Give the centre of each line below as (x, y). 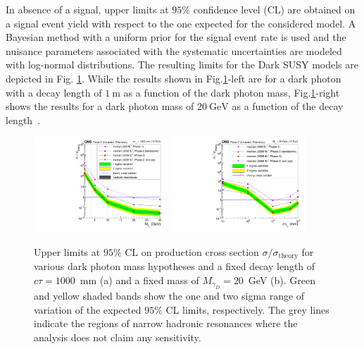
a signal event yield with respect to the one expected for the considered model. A (181, 23)
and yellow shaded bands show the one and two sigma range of (169, 296)
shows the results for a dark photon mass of (100, 106)
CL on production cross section (192, 251)
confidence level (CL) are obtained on (274, 9)
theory (288, 256)
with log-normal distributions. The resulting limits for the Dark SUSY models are (182, 65)
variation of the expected (88, 309)
